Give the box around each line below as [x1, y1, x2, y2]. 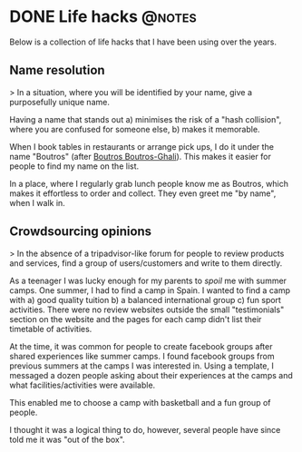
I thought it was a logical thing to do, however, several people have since [9, 424, 281, 435]
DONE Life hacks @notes [9, 6, 197, 27]
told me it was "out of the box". [9, 434, 125, 445]
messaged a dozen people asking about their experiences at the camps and [9, 369, 293, 380]
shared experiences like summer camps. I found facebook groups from [9, 350, 275, 361]
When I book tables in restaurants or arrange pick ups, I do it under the [9, 141, 275, 152]
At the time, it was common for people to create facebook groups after [9, 340, 273, 351]
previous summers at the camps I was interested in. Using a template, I [9, 360, 274, 371]
